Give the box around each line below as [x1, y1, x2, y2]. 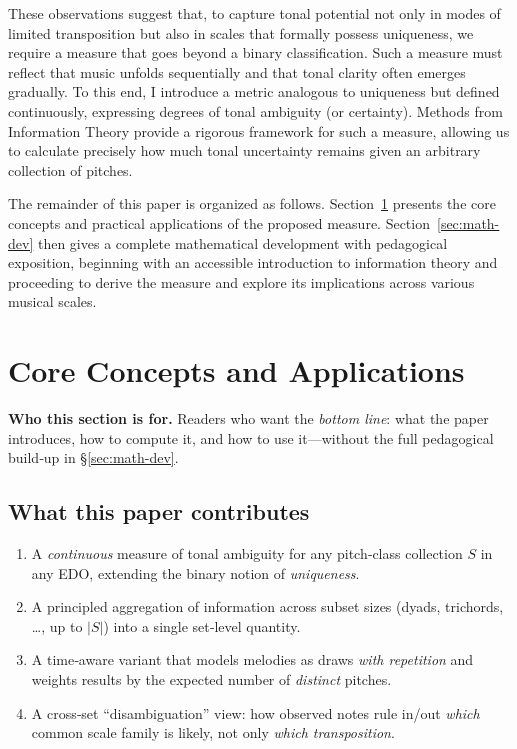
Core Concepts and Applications [8, 350, 465, 391]
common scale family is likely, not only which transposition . [31, 722, 395, 743]
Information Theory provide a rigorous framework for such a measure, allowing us [8, 120, 510, 141]
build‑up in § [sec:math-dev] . [8, 447, 179, 468]
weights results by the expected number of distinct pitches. [31, 668, 392, 689]
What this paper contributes [8, 496, 310, 527]
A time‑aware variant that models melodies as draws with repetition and [31, 649, 474, 670]
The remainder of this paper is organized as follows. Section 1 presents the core [8, 193, 496, 214]
